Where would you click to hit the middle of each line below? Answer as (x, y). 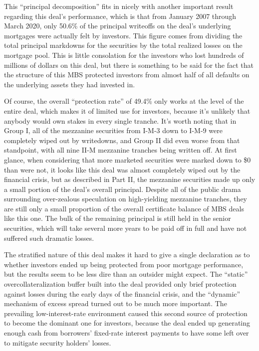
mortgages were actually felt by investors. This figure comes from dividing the (123, 35)
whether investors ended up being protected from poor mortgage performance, (124, 264)
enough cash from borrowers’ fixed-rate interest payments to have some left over (127, 333)
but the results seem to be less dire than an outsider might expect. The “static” (126, 274)
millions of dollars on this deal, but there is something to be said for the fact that (129, 65)
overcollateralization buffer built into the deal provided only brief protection (120, 284)
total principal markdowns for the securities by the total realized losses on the (123, 45)
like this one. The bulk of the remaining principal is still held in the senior (118, 218)
